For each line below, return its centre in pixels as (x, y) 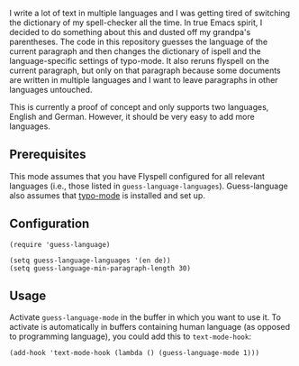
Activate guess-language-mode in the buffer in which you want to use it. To (145, 317)
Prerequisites (48, 155)
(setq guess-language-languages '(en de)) (90, 261)
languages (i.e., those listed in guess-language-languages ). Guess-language (149, 186)
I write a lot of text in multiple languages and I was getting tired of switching (150, 13)
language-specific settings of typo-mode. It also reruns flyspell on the (140, 61)
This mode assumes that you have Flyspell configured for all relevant (137, 176)
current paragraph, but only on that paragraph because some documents (145, 70)
